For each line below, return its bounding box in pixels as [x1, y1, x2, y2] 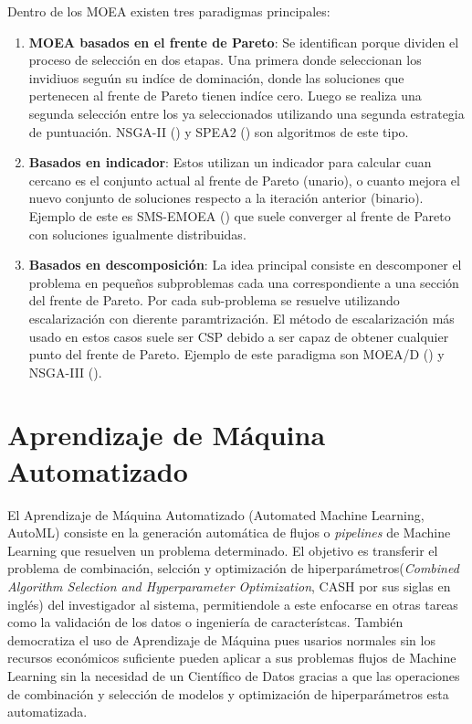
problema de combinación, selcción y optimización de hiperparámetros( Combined [7, 559, 459, 578]
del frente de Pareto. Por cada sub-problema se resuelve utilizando [28, 291, 400, 310]
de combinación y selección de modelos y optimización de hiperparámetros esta [7, 684, 449, 703]
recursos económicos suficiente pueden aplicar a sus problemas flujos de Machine [7, 648, 456, 667]
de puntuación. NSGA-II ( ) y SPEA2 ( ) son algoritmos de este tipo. [28, 122, 409, 141]
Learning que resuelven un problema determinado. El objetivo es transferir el [7, 540, 438, 559]
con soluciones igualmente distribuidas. [28, 224, 246, 243]
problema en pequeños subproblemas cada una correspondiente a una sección [28, 272, 459, 292]
